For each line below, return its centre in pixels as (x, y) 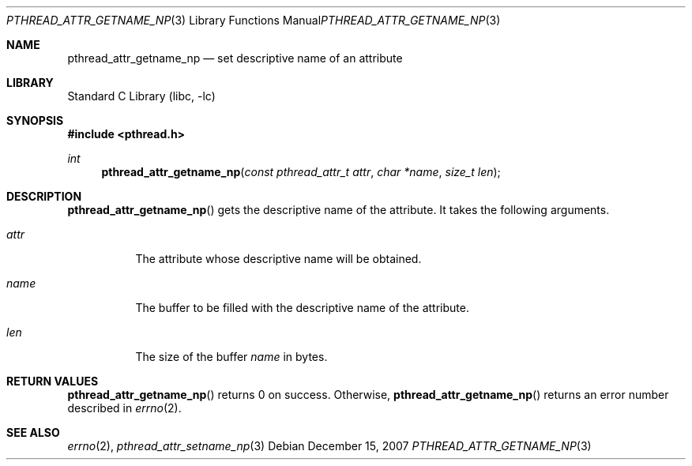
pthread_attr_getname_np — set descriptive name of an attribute (235, 58)
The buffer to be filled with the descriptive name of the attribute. (302, 308)
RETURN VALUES (53, 381)
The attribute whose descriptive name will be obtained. (278, 259)
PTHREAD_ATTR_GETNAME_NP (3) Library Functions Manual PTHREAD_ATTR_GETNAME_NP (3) (254, 20)
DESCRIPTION (44, 196)
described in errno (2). (124, 408)
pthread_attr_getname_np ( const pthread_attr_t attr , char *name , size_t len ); (301, 172)
